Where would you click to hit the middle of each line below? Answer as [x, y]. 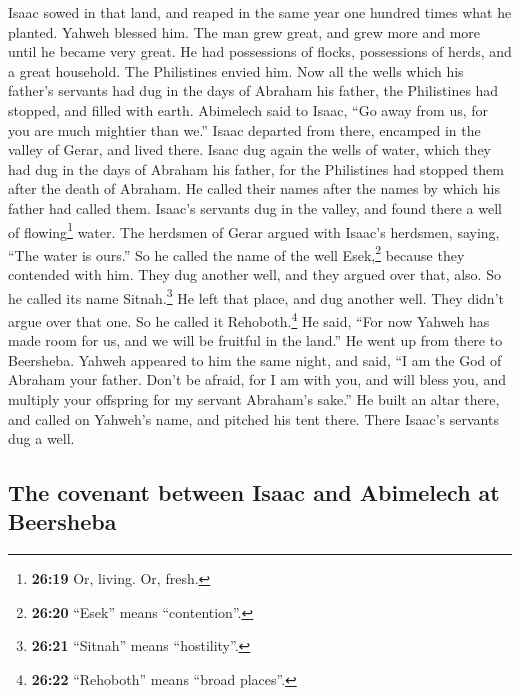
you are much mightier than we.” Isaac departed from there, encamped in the [244, 129]
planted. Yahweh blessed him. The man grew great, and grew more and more [244, 31]
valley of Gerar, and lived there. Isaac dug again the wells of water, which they [249, 149]
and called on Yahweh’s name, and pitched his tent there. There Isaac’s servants [253, 418]
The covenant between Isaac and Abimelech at [254, 492]
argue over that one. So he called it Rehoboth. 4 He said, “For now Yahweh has [249, 319]
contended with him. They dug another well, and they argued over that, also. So [254, 274]
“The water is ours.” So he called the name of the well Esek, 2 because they [236, 253]
